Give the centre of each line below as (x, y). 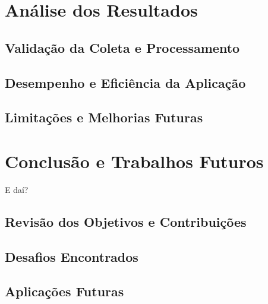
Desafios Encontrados (72, 256)
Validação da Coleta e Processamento (122, 47)
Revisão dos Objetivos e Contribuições (126, 221)
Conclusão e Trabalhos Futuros (134, 161)
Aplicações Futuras (64, 291)
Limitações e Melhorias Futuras (104, 117)
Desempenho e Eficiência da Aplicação (125, 82)
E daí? (17, 189)
